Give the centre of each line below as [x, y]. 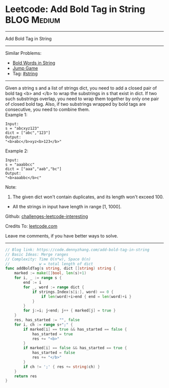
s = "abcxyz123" [22, 128]
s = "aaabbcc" [20, 165]
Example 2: [17, 151]
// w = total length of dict [49, 264]
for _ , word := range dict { [54, 287]
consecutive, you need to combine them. [48, 109]
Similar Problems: [23, 53]
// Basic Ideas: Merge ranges [37, 254]
